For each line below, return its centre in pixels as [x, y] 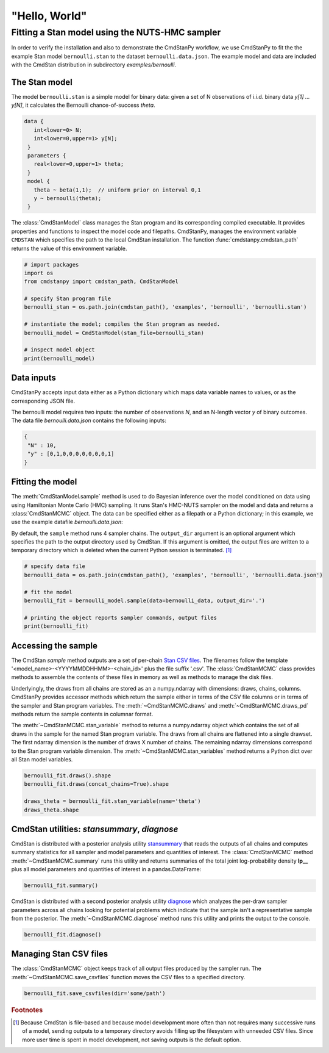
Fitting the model [44, 482]
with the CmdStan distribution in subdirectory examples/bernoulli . [94, 65]
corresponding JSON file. [43, 401]
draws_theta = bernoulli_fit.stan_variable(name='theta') [112, 801]
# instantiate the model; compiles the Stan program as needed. [122, 324]
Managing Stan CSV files [60, 954]
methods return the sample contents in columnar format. [82, 714]
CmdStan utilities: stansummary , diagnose [95, 829]
